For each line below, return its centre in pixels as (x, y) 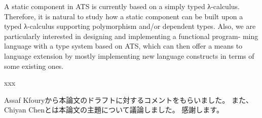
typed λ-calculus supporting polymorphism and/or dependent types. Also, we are (130, 26)
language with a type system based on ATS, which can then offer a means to (123, 46)
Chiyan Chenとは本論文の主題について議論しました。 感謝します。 (114, 110)
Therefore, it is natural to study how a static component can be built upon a (124, 16)
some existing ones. (34, 66)
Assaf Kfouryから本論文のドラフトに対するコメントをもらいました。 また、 (128, 100)
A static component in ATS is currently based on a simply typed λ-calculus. (122, 6)
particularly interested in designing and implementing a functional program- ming (131, 36)
